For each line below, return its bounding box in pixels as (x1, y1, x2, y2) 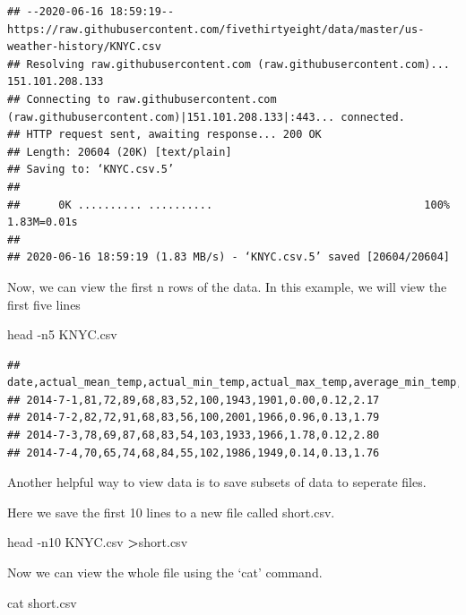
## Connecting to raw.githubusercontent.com (7, 92, 277, 106)
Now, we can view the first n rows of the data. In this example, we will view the (7, 277, 447, 295)
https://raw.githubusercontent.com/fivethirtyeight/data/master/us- (7, 22, 425, 36)
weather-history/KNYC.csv (7, 40, 161, 54)
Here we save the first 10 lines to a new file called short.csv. (7, 502, 335, 521)
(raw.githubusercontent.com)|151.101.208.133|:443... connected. (7, 110, 405, 124)
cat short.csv (7, 593, 77, 611)
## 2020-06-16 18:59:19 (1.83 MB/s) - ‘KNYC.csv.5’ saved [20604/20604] (7, 251, 450, 264)
